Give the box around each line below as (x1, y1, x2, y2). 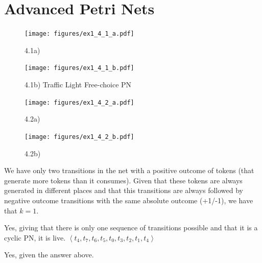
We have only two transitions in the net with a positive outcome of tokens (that (4, 165, 254, 176)
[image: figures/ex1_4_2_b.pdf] (25, 133, 134, 140)
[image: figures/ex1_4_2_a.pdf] (25, 99, 134, 106)
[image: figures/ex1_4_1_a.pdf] (25, 30, 134, 38)
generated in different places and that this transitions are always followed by (4, 185, 243, 196)
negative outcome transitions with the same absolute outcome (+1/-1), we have (4, 195, 253, 205)
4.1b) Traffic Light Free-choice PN (25, 79, 132, 90)
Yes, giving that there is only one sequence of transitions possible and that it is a (4, 222, 258, 233)
